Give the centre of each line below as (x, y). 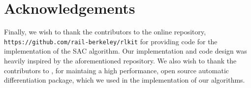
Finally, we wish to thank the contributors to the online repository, (105, 32)
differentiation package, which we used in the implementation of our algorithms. (125, 80)
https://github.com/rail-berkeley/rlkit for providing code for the (111, 41)
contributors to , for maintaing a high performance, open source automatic (116, 70)
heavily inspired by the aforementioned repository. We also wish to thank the (120, 60)
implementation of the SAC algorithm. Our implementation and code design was (125, 51)
